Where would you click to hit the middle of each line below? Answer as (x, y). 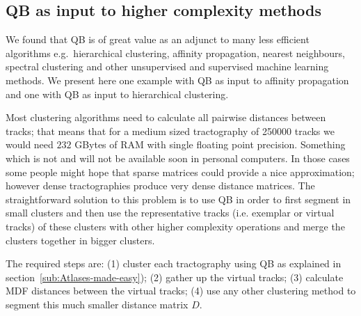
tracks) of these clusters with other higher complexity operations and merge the (175, 226)
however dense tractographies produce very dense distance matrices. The (160, 185)
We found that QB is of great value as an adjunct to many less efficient (158, 39)
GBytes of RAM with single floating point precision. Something (210, 144)
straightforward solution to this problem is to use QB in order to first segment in (178, 199)
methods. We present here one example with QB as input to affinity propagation (177, 80)
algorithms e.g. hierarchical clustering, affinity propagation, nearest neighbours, (175, 53)
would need (30, 144)
